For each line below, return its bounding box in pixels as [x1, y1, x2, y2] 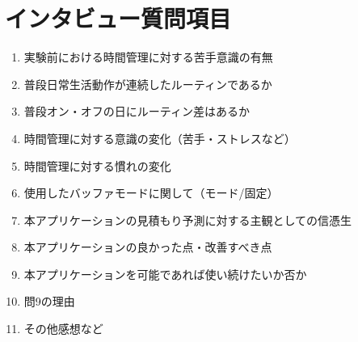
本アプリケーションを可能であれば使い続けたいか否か [23, 265, 307, 282]
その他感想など [23, 320, 103, 337]
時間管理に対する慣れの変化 [23, 157, 171, 174]
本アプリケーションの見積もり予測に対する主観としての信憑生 [23, 211, 352, 228]
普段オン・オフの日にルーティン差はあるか [23, 103, 250, 120]
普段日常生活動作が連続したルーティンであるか [23, 75, 272, 92]
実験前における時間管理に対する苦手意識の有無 [23, 49, 273, 65]
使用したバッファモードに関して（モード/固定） [23, 184, 279, 201]
